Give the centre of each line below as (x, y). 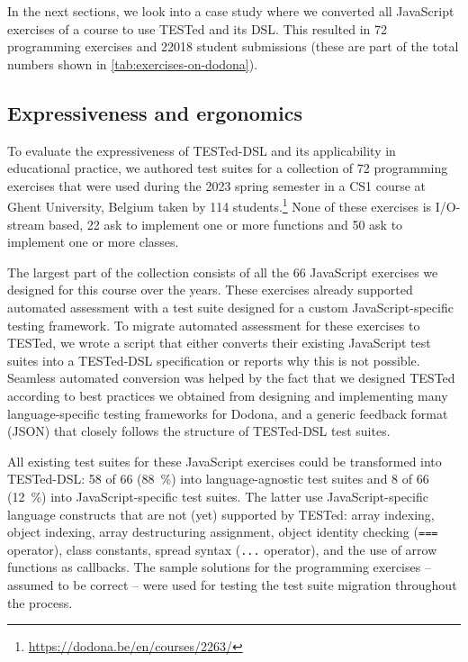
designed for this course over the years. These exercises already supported (210, 290)
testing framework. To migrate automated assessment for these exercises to (214, 325)
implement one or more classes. (93, 242)
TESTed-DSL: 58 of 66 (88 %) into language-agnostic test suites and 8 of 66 (218, 479)
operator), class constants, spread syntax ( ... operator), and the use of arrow (222, 549)
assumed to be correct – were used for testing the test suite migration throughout (232, 585)
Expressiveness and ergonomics (155, 112)
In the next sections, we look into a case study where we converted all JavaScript (231, 11)
